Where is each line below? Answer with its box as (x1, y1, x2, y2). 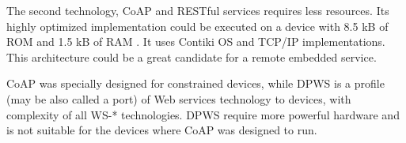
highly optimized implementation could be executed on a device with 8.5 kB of (6, 17, 389, 34)
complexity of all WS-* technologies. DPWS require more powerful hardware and (6, 106, 400, 122)
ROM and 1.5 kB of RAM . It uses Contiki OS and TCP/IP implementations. (6, 33, 385, 50)
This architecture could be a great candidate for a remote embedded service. (6, 48, 377, 65)
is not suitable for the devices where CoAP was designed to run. (6, 122, 317, 138)
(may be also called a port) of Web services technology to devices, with (6, 90, 351, 107)
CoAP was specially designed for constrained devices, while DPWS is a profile (6, 75, 385, 92)
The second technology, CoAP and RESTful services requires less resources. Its (6, 2, 389, 18)
